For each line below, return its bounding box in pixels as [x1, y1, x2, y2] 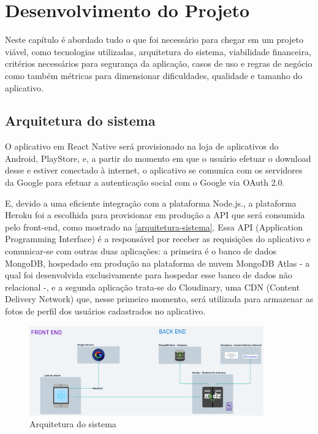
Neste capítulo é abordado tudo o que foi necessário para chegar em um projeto [5, 33, 303, 46]
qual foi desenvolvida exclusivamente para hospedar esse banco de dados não [5, 268, 292, 281]
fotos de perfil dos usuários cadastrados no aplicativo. [5, 305, 206, 318]
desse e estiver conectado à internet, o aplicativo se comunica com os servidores [5, 164, 303, 177]
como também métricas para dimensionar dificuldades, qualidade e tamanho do [5, 69, 303, 82]
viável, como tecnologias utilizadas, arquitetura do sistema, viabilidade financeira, [5, 45, 311, 58]
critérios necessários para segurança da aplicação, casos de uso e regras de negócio [5, 57, 312, 70]
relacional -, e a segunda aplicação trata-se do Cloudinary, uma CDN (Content [5, 280, 300, 293]
